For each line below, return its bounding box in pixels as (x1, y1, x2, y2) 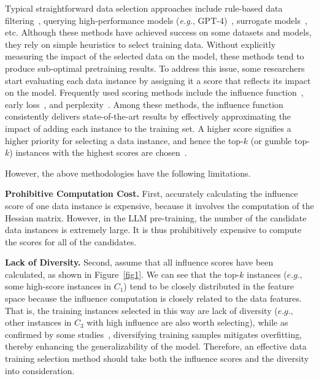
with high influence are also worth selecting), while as (86, 316, 288, 329)
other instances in (5, 316, 72, 329)
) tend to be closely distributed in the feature (123, 280, 294, 293)
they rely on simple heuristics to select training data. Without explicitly (5, 37, 276, 50)
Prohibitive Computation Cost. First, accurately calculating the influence (5, 187, 298, 200)
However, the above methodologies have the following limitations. (5, 166, 251, 179)
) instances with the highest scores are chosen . (9, 146, 187, 159)
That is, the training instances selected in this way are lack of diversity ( (5, 304, 278, 316)
